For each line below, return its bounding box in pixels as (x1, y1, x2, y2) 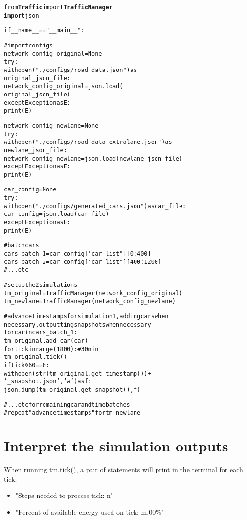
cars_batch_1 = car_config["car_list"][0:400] (4, 250, 151, 258)
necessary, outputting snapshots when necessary (4, 321, 151, 328)
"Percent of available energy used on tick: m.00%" (15, 506, 164, 517)
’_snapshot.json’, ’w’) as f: (4, 378, 91, 385)
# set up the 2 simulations (4, 282, 78, 289)
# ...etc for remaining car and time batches (4, 401, 130, 408)
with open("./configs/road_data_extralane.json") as (4, 139, 172, 146)
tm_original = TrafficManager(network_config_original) (4, 289, 183, 297)
